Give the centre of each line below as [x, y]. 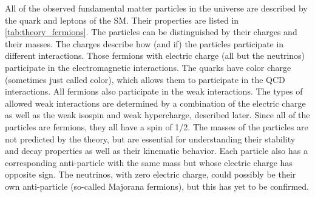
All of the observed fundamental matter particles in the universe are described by [156, 8]
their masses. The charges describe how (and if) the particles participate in [144, 43]
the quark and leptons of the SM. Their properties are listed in [122, 20]
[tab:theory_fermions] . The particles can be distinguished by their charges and [151, 32]
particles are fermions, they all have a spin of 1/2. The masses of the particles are [157, 126]
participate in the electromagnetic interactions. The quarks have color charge [148, 67]
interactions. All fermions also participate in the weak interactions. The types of [154, 91]
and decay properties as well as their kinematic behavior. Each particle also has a [156, 151]
